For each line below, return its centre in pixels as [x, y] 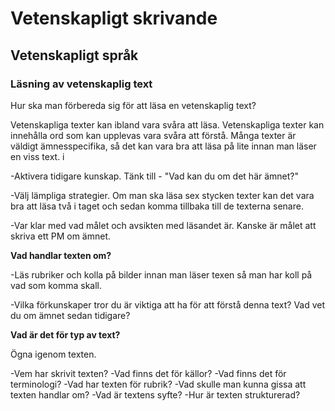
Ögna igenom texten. [53, 354]
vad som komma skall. [56, 285]
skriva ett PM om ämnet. [61, 236]
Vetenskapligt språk [74, 55]
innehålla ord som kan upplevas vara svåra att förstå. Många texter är [153, 135]
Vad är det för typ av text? [65, 334]
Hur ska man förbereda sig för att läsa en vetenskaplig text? [133, 105]
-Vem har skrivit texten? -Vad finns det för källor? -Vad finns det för [148, 373]
